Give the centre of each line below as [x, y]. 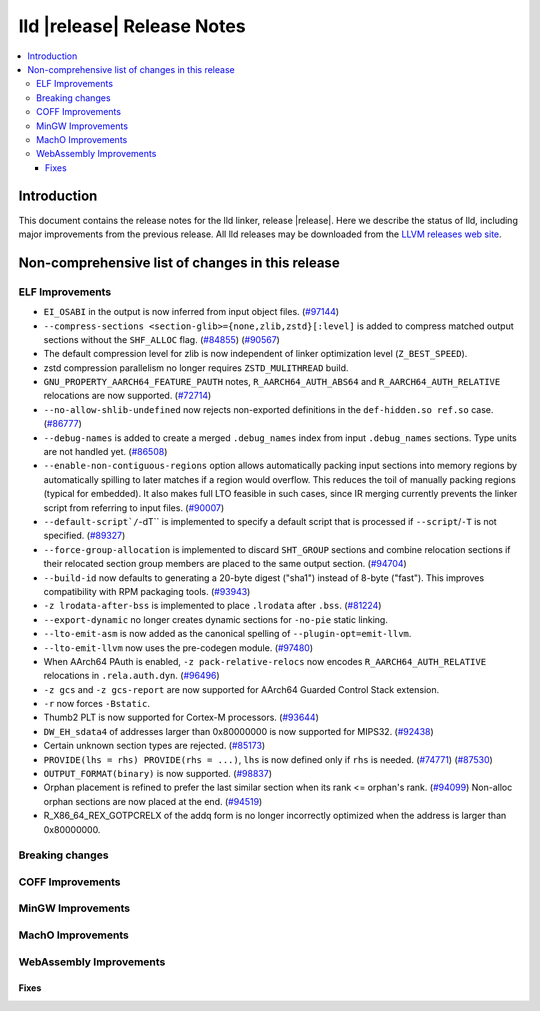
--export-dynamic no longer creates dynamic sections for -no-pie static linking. [216, 619]
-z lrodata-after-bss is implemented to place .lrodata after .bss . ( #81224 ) [212, 606]
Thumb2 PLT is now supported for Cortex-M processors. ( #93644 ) [181, 717]
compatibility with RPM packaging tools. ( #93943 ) [147, 591]
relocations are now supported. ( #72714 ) [127, 396]
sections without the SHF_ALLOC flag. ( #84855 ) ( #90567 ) [161, 339]
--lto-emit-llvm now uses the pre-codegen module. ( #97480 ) [178, 647]
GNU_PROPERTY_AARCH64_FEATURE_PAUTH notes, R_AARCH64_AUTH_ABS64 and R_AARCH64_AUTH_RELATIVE [272, 382]
